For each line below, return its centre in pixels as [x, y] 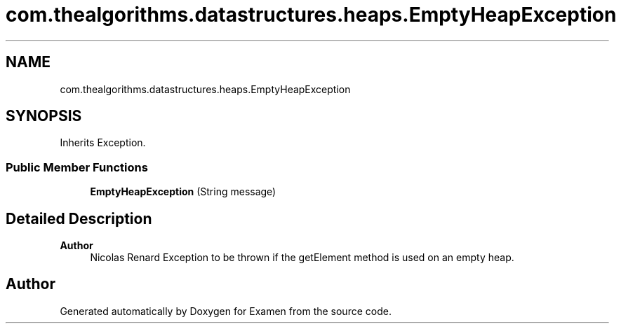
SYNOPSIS [44, 116]
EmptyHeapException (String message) [183, 192]
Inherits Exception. [103, 143]
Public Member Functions [77, 167]
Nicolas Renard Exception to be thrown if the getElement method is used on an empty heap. [302, 258]
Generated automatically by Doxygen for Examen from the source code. [226, 311]
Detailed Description [79, 218]
